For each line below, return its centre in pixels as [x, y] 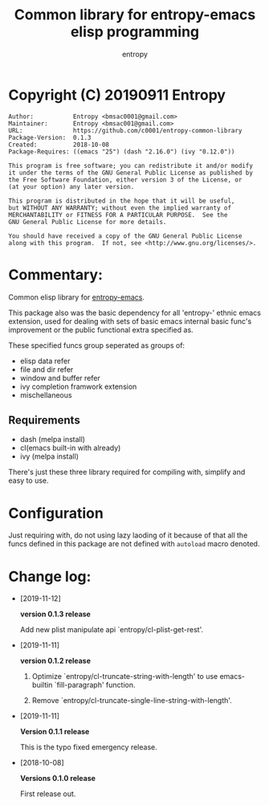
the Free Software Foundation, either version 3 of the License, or [125, 180]
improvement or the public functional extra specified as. [101, 329]
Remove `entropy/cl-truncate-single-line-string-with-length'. [132, 701]
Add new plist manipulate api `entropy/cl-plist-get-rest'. [112, 630]
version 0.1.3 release [55, 614]
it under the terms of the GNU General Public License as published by [130, 173]
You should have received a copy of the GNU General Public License [125, 236]
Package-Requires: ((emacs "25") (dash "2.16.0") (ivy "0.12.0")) [122, 151]
